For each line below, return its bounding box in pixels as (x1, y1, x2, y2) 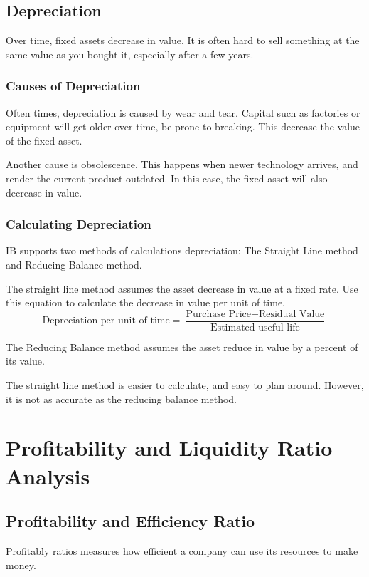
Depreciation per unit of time (42, 316, 170, 326)
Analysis (6, 461, 90, 490)
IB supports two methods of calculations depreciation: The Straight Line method (6, 243, 358, 258)
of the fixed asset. (6, 132, 82, 147)
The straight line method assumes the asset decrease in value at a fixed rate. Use (6, 281, 358, 296)
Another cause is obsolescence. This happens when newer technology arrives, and (6, 157, 358, 172)
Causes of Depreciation (6, 77, 141, 95)
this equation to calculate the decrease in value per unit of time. (6, 295, 285, 310)
